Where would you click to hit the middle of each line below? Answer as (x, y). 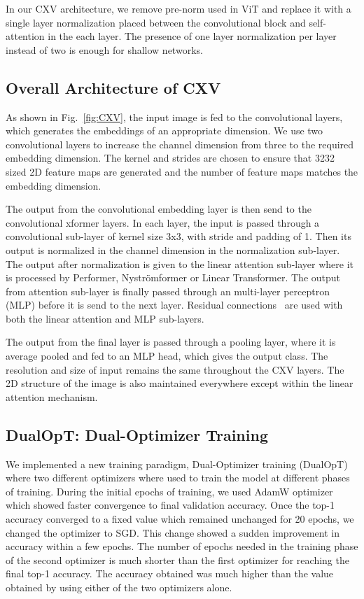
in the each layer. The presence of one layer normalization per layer (192, 36)
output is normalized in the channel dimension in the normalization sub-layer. (173, 249)
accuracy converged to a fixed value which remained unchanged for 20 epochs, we (180, 519)
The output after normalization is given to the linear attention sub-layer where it (180, 263)
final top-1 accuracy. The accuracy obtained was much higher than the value (170, 573)
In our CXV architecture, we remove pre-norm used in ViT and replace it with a (178, 8)
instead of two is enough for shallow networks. (104, 49)
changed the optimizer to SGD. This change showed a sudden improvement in (173, 532)
